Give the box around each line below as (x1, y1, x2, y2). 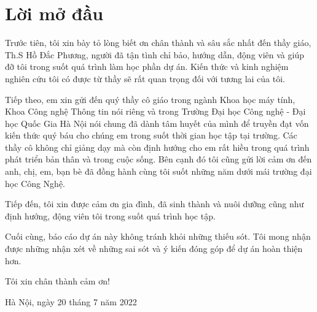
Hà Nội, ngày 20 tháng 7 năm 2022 (5, 295, 137, 308)
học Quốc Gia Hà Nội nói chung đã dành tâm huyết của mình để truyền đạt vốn (5, 116, 309, 129)
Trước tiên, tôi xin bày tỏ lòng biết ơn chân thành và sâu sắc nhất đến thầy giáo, (5, 36, 311, 49)
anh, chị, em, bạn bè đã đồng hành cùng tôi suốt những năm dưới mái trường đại (5, 165, 312, 178)
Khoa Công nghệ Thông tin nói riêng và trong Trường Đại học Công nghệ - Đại (5, 105, 306, 118)
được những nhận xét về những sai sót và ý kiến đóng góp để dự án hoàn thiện (5, 242, 303, 255)
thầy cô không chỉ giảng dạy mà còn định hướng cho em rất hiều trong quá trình (5, 140, 310, 153)
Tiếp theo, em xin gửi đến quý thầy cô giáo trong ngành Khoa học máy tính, (5, 93, 295, 105)
